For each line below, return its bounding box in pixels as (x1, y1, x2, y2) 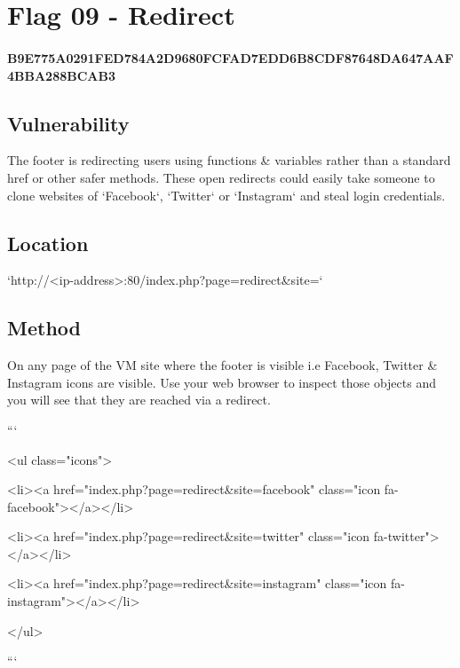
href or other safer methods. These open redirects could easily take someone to (7, 168, 435, 186)
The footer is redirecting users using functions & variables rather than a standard (7, 151, 451, 169)
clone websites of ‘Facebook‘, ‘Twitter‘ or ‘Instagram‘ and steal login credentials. (7, 185, 446, 204)
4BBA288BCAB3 (7, 66, 116, 84)
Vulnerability (7, 109, 130, 137)
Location (7, 229, 89, 256)
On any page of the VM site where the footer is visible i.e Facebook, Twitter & (7, 356, 438, 374)
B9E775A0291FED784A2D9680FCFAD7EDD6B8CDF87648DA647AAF (7, 48, 454, 67)
